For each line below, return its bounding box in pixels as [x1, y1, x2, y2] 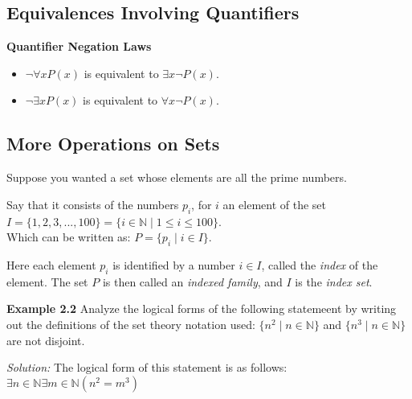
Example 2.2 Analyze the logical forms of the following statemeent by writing [6, 300, 397, 317]
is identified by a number [112, 256, 235, 273]
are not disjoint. [6, 331, 85, 348]
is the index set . [295, 273, 373, 290]
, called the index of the [261, 256, 378, 273]
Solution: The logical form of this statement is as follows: [6, 359, 288, 376]
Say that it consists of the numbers [6, 195, 179, 212]
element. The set [6, 273, 88, 290]
